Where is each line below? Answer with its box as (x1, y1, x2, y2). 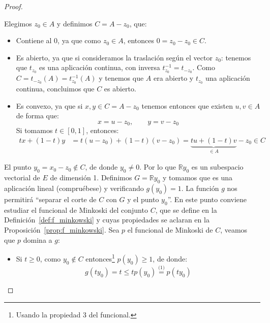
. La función (181, 182, 219, 193)
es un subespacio (191, 162, 244, 172)
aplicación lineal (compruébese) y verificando (4, 182, 144, 193)
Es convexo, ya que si (16, 100, 83, 111)
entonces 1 (85, 252, 115, 264)
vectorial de (4, 172, 40, 183)
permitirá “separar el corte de (4, 193, 97, 204)
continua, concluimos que (16, 83, 95, 94)
